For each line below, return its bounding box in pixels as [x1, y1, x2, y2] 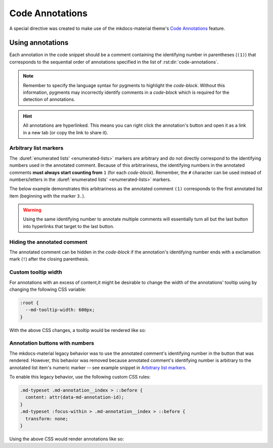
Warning [23, 207, 41, 213]
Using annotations [9, 39, 69, 47]
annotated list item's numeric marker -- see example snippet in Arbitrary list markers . [9, 364, 187, 370]
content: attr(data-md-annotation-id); [25, 394, 124, 400]
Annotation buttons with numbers [9, 340, 95, 347]
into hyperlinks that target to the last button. [23, 223, 115, 229]
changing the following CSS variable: [9, 286, 86, 292]
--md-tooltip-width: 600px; [25, 307, 95, 313]
